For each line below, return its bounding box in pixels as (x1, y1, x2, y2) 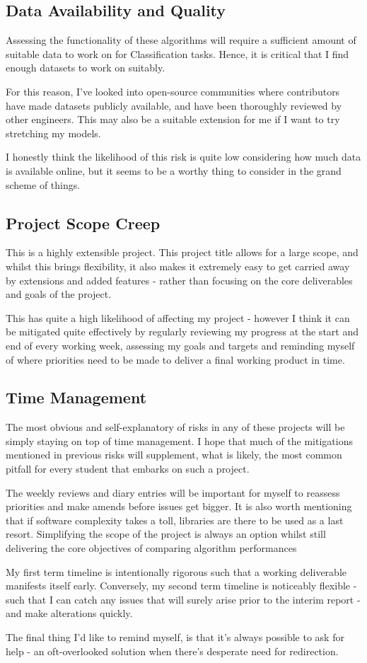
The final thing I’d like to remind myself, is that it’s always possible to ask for (6, 630, 344, 645)
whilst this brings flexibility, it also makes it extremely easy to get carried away (6, 258, 350, 273)
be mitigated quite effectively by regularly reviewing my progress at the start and (6, 324, 359, 339)
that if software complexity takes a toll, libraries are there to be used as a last (6, 512, 344, 527)
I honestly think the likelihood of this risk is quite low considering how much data (6, 149, 361, 164)
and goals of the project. (6, 287, 112, 301)
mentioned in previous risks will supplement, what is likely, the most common (6, 447, 342, 462)
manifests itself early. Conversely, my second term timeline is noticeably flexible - (6, 578, 357, 593)
